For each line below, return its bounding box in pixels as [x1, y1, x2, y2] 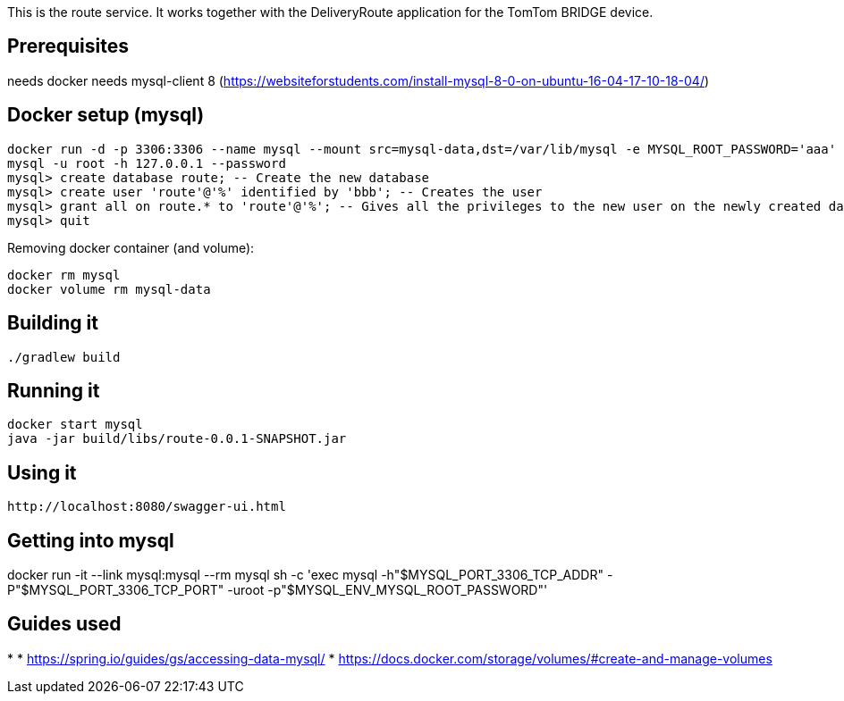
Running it [7, 379, 100, 402]
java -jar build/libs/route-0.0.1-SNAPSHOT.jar [7, 431, 347, 446]
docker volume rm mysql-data [7, 281, 211, 296]
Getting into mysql [7, 529, 174, 552]
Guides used [7, 613, 122, 636]
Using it [7, 461, 77, 484]
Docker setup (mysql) [7, 104, 205, 127]
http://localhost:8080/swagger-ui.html [7, 499, 286, 514]
